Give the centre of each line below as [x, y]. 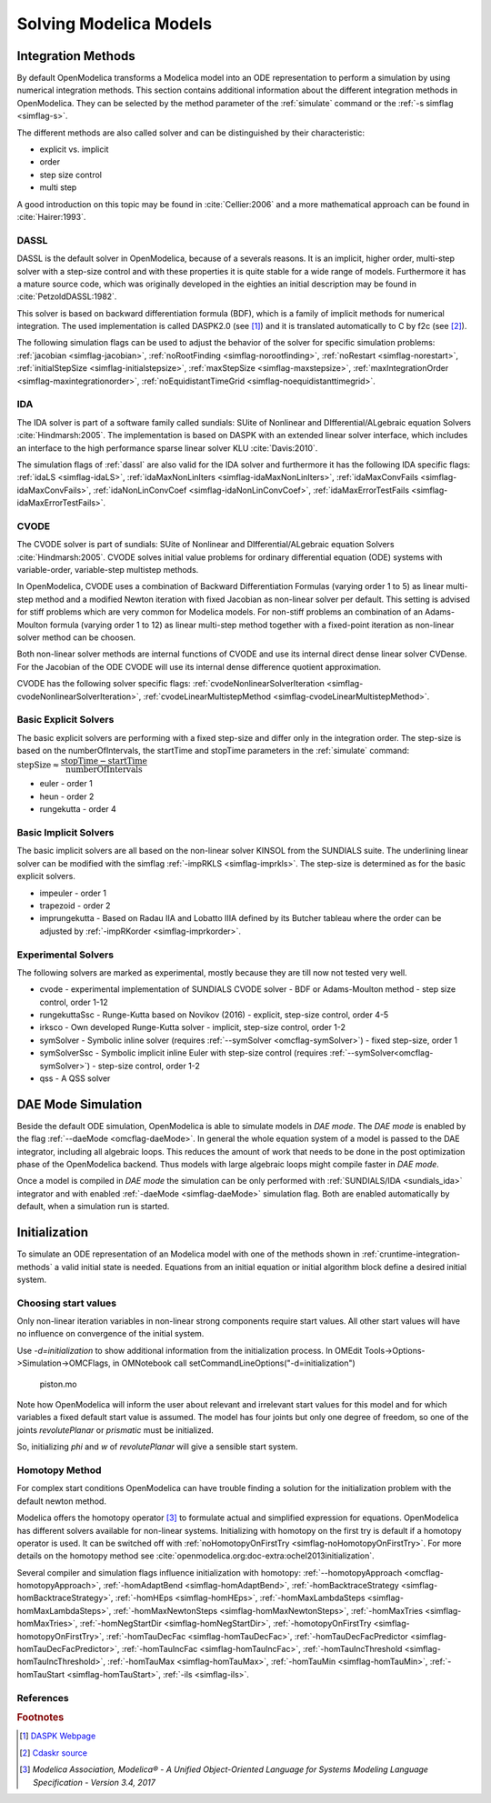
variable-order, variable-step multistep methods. [108, 570]
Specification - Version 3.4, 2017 [95, 1782]
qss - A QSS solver [75, 1078]
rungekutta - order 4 [78, 809]
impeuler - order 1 [73, 893]
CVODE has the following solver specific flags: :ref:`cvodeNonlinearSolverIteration [170, 684]
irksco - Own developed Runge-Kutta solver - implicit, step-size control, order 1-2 [192, 1027]
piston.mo [58, 1384]
